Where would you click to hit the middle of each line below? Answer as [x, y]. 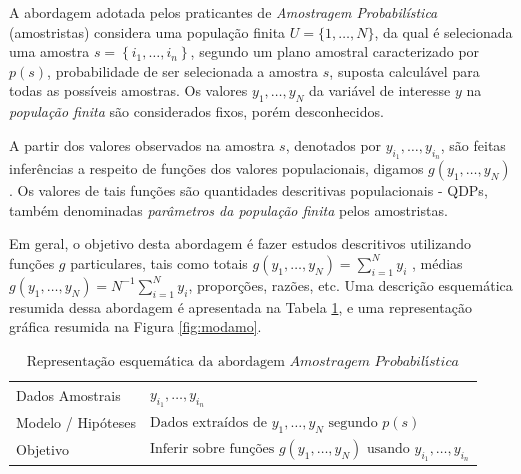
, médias [437, 262]
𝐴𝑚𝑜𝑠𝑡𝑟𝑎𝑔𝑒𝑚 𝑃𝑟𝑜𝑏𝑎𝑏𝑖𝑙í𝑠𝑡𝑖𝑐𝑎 [374, 361]
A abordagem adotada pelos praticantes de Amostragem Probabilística [223, 12]
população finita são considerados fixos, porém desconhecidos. [196, 111]
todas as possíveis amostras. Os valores [128, 90]
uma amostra [49, 51]
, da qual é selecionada [443, 31]
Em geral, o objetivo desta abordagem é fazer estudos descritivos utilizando [240, 243]
